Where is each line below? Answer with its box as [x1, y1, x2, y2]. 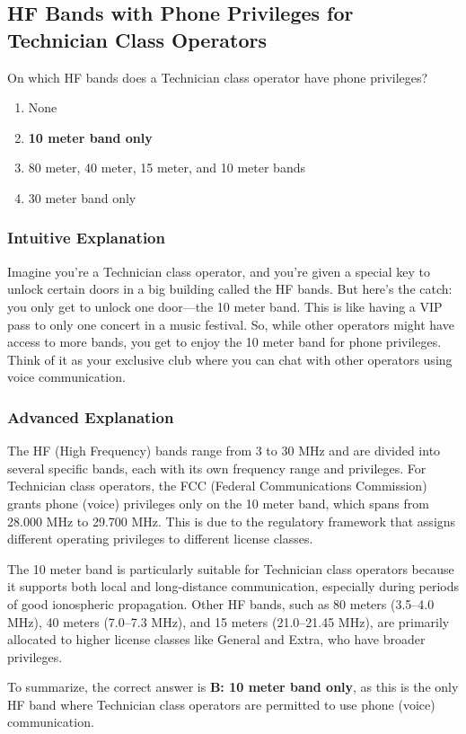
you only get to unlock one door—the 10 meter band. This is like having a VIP [7, 296, 443, 315]
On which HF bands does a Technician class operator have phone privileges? [7, 67, 428, 86]
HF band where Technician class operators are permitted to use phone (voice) [7, 694, 435, 713]
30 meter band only [28, 188, 136, 207]
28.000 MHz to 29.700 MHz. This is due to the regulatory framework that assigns [7, 511, 456, 530]
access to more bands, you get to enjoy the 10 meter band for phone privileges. [7, 332, 442, 351]
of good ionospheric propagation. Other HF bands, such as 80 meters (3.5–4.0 [7, 594, 435, 613]
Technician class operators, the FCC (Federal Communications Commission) [7, 476, 427, 495]
